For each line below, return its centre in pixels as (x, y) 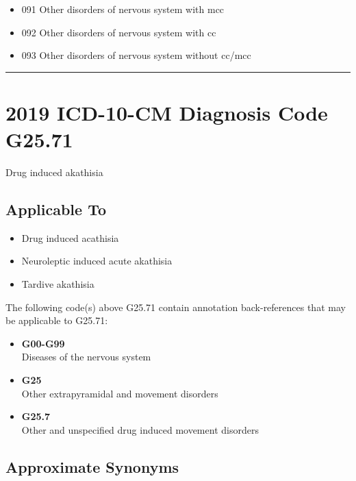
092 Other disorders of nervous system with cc (119, 32)
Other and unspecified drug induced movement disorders (140, 429)
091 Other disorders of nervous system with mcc (123, 9)
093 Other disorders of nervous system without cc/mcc (136, 55)
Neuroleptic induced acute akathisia (97, 261)
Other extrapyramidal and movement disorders (120, 393)
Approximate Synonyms (92, 466)
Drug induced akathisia (54, 172)
